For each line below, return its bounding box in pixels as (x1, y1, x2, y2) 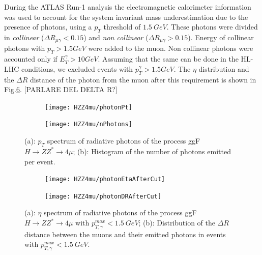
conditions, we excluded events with (21, 63, 133, 74)
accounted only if (4, 53, 57, 64)
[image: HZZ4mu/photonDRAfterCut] (45, 192, 162, 200)
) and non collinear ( (83, 32, 149, 42)
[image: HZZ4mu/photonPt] (45, 103, 132, 111)
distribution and (198, 63, 249, 74)
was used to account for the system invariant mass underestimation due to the (4, 11, 248, 22)
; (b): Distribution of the (138, 217, 216, 228)
